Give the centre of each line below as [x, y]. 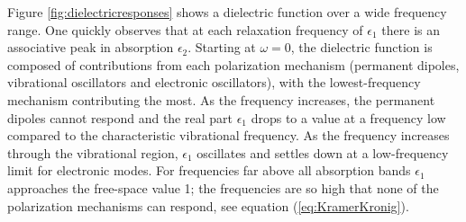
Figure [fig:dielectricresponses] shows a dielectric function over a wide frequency [227, 12]
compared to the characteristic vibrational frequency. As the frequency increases [228, 135]
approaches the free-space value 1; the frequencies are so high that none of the [223, 187]
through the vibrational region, [93, 152]
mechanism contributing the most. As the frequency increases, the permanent [221, 99]
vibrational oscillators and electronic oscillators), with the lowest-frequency [214, 82]
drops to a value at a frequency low [348, 117]
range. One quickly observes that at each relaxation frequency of [185, 29]
